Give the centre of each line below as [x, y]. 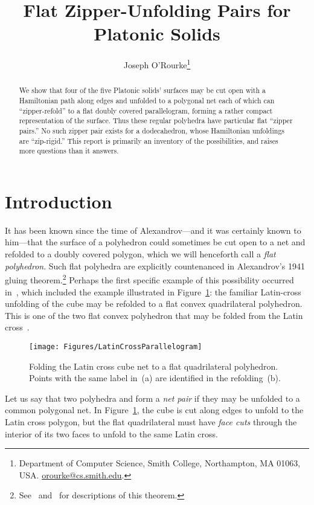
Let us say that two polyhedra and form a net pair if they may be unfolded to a [152, 398]
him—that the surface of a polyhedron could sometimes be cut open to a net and [155, 242]
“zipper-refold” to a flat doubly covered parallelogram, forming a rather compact [146, 110]
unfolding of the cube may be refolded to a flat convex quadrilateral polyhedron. [154, 304]
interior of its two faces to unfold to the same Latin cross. [111, 433]
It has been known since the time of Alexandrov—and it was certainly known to [153, 230]
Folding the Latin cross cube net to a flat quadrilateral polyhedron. [154, 366]
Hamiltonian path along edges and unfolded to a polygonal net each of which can [147, 101]
